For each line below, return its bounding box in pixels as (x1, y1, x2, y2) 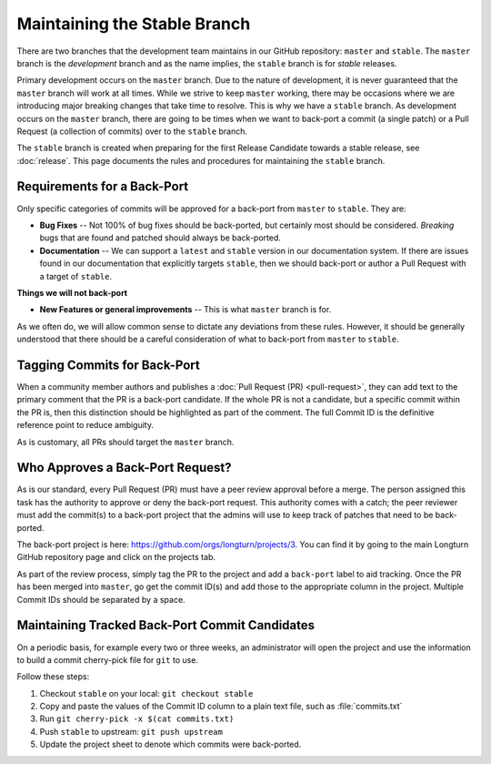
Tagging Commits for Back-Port (16, 357, 200, 372)
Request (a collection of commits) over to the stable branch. (16, 126, 248, 137)
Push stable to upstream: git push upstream (39, 726, 223, 737)
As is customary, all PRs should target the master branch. (16, 436, 235, 447)
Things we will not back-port (16, 287, 127, 298)
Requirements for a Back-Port (16, 178, 189, 195)
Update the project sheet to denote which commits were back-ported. (39, 739, 302, 750)
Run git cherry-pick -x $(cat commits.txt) (39, 713, 235, 724)
